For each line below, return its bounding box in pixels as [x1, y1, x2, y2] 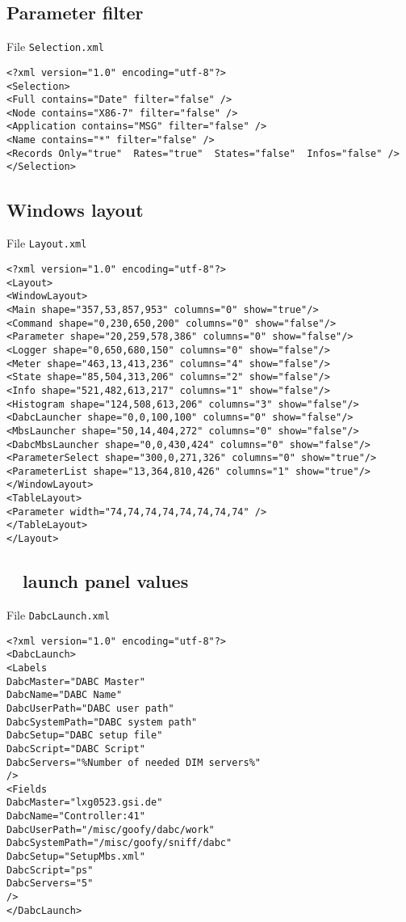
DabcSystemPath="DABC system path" [6, 716, 198, 728]
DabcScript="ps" [6, 864, 94, 876]
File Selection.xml [6, 38, 104, 55]
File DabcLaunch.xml [6, 606, 111, 623]
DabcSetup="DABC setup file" [6, 730, 163, 742]
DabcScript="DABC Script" [6, 742, 145, 755]
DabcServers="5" [6, 878, 94, 890]
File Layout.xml [6, 235, 87, 252]
